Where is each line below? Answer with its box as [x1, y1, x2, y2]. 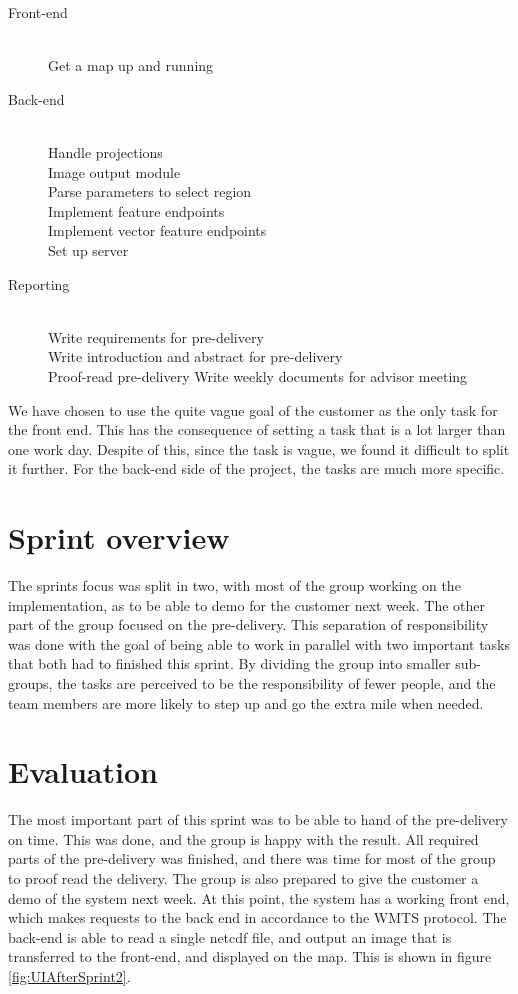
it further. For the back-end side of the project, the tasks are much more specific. [8, 458, 505, 479]
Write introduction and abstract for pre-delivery [48, 346, 343, 367]
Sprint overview [8, 517, 230, 558]
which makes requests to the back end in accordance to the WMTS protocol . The [8, 907, 507, 928]
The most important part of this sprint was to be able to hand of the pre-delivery [8, 809, 508, 830]
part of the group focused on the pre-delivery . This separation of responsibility [8, 614, 489, 635]
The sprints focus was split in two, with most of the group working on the [8, 575, 461, 595]
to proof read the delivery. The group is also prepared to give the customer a [8, 868, 479, 889]
